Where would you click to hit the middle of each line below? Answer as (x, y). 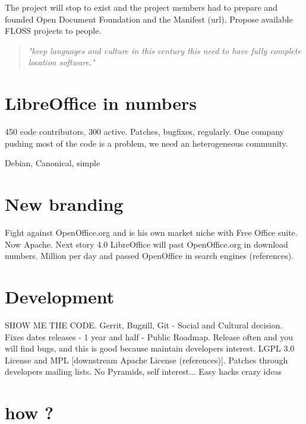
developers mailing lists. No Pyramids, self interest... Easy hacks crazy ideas (143, 371)
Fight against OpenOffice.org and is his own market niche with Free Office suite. (151, 232)
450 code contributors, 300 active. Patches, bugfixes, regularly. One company (144, 132)
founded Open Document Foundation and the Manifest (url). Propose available (149, 19)
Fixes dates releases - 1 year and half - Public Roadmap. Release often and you (149, 336)
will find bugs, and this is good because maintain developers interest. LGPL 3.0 (150, 348)
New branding (64, 204)
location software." (61, 62)
